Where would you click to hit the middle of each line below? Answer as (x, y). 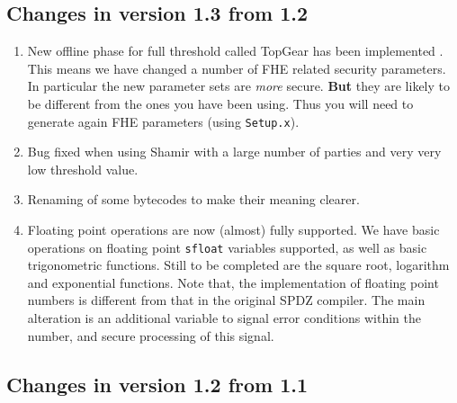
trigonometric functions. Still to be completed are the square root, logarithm (238, 265)
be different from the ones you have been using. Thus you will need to (220, 103)
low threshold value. (83, 169)
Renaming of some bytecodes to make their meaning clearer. (193, 199)
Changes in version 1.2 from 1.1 (157, 384)
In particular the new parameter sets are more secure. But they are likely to (238, 86)
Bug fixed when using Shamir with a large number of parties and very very (234, 152)
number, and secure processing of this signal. (151, 335)
